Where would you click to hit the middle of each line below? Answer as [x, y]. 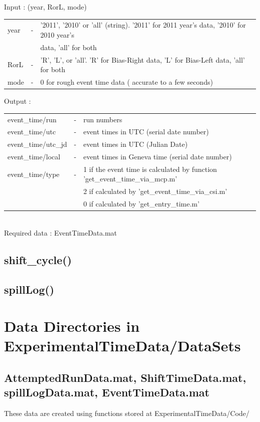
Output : [17, 101]
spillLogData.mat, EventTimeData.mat [107, 392]
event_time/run [32, 119]
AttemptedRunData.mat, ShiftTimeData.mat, [125, 377]
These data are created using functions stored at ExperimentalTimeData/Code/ [127, 413]
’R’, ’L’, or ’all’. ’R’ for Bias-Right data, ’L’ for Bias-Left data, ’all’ [142, 59]
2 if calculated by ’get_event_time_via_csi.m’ [155, 191]
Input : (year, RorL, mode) [45, 7]
